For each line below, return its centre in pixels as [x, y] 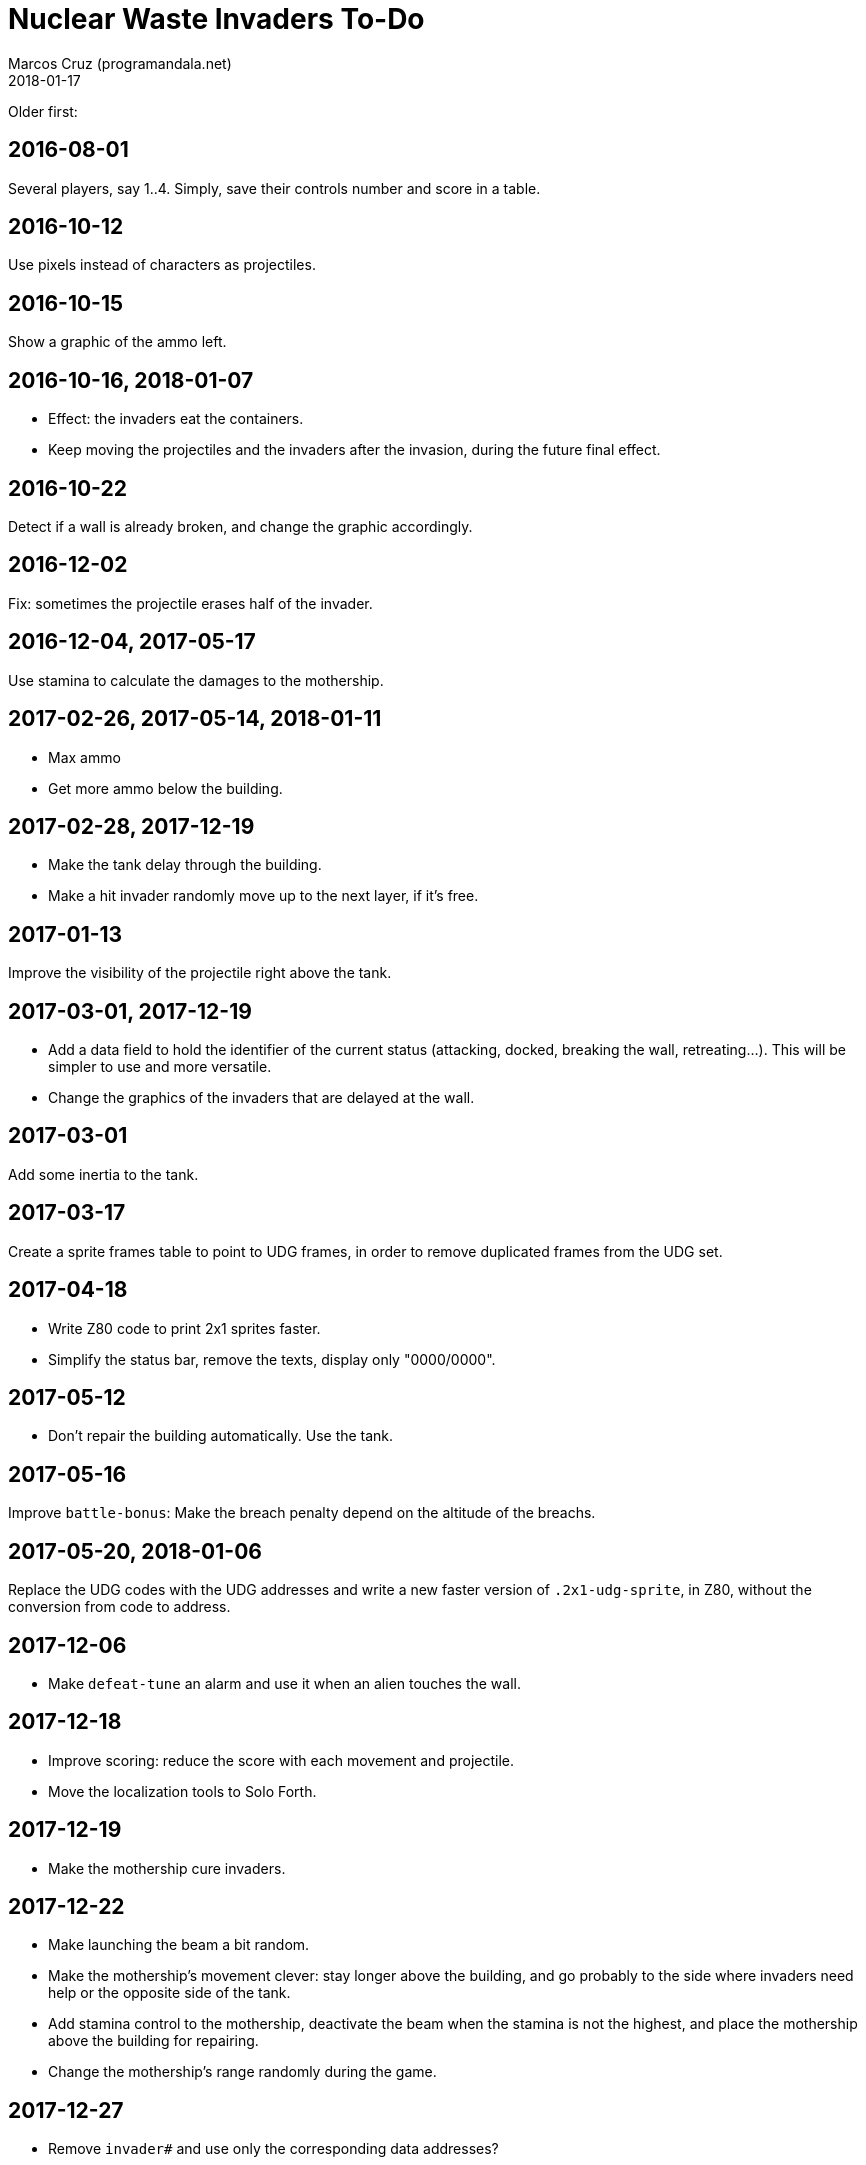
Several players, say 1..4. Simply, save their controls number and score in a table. [274, 188]
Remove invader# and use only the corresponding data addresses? [273, 2149]
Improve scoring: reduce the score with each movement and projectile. [281, 1760]
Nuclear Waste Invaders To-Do [216, 19]
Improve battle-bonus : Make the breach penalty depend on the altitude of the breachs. [302, 1513]
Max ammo [84, 757]
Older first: [43, 111]
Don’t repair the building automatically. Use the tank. [221, 1436]
